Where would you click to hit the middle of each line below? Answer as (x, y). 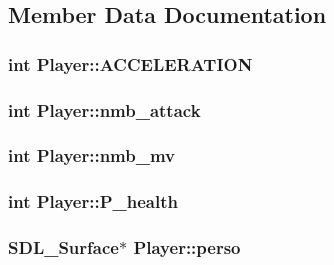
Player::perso (187, 247)
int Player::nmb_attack (104, 109)
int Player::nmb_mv (91, 155)
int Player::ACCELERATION (130, 63)
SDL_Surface (63, 247)
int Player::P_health (93, 201)
